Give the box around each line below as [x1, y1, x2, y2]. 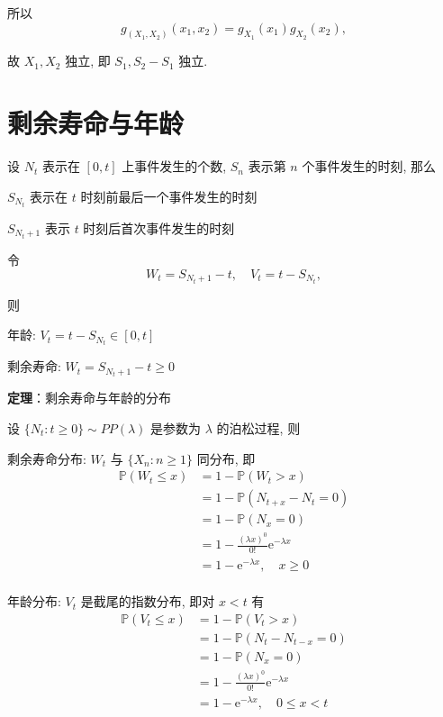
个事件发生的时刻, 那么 [302, 157, 436, 176]
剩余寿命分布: [7, 449, 86, 467]
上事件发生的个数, [122, 157, 227, 176]
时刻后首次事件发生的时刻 [83, 218, 235, 237]
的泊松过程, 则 [216, 419, 301, 438]
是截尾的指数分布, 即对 [80, 592, 215, 611]
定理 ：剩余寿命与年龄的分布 [7, 388, 171, 407]
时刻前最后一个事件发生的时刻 [80, 186, 258, 205]
